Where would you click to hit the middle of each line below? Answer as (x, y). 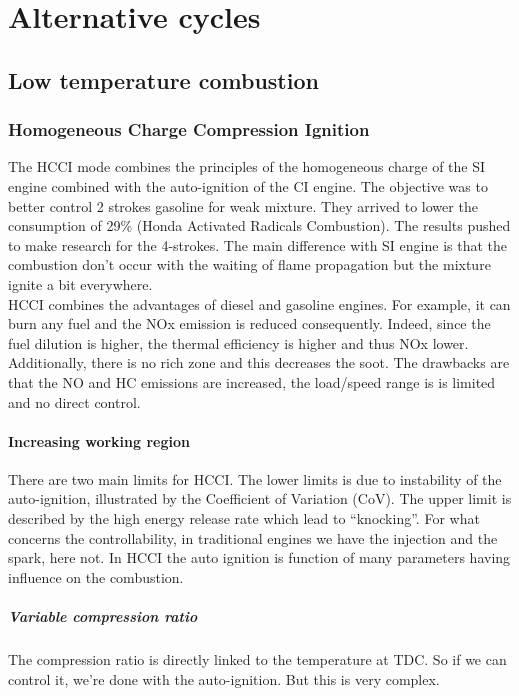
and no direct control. (74, 401)
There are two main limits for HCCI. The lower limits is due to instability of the (255, 478)
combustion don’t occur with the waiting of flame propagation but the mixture (249, 264)
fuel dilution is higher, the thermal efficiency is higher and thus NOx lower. (238, 342)
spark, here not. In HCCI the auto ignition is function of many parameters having (259, 557)
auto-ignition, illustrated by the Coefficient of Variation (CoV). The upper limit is (260, 498)
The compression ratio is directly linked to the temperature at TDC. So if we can (257, 659)
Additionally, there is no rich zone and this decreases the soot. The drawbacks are (259, 362)
